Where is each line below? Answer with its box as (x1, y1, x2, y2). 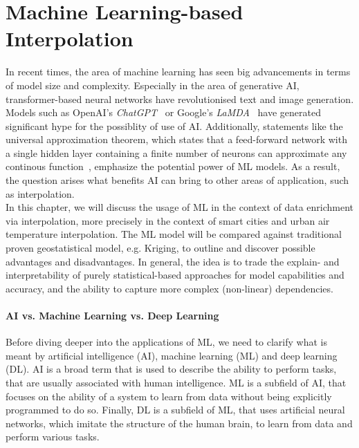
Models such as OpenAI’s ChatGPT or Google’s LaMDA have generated (6, 105, 321, 120)
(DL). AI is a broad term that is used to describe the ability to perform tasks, (6, 362, 337, 376)
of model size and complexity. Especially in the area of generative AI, (6, 77, 300, 92)
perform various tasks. (6, 429, 100, 444)
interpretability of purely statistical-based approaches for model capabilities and (6, 268, 344, 282)
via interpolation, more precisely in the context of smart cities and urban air (6, 213, 330, 227)
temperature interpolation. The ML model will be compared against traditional (6, 227, 342, 241)
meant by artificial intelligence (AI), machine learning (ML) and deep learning (6, 348, 338, 362)
